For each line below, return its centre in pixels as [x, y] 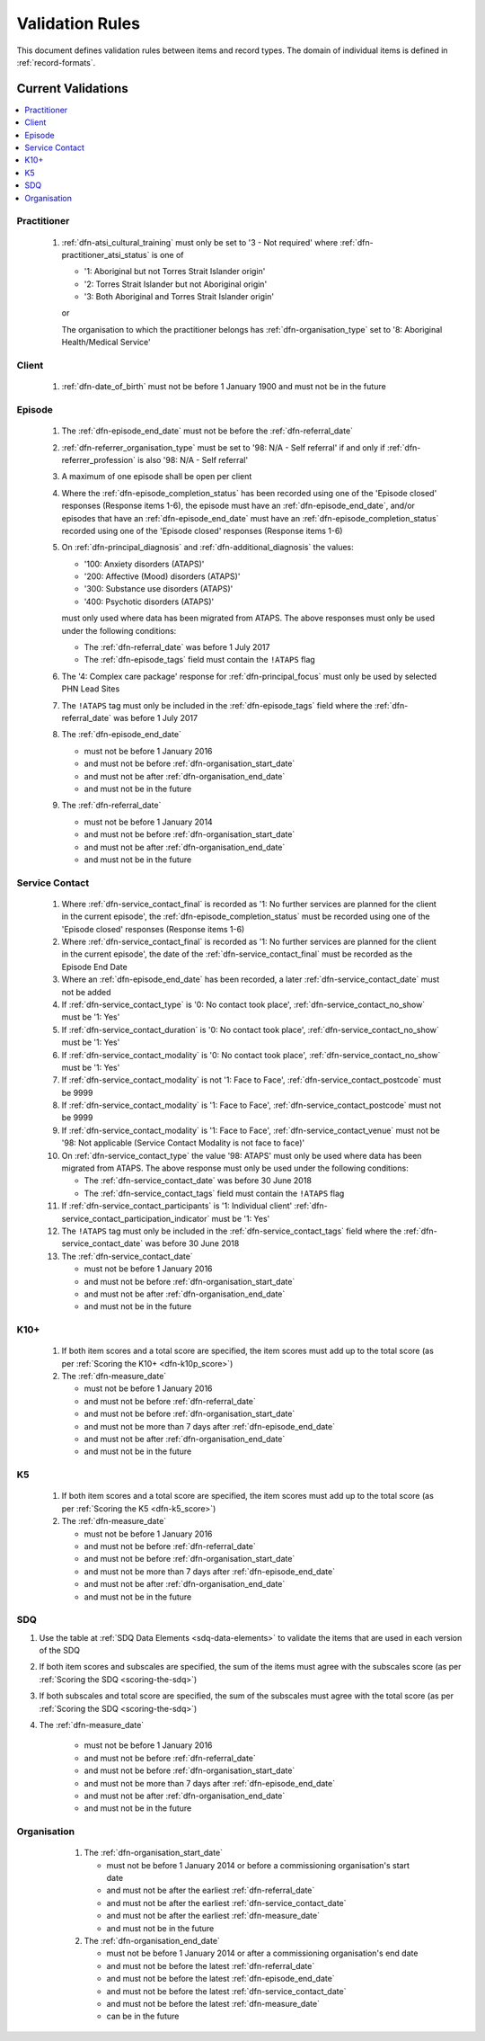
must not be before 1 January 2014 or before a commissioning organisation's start [258, 1865]
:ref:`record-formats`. [56, 62]
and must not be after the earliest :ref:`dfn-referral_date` [211, 1890]
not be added [86, 992]
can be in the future [143, 2016]
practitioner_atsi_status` [106, 254]
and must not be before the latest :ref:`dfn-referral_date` [211, 1965]
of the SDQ [60, 1651]
